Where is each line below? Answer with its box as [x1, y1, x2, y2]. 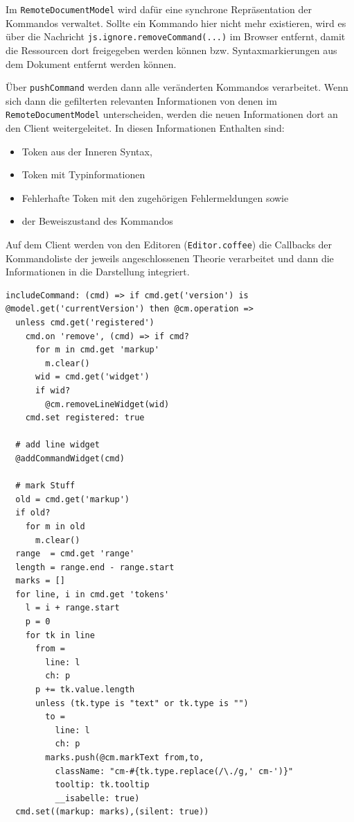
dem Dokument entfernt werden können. [6, 56, 177, 71]
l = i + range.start [25, 603, 120, 613]
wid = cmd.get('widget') [35, 372, 150, 382]
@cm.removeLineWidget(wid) [45, 399, 170, 409]
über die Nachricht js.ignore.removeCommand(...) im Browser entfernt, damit [6, 29, 346, 44]
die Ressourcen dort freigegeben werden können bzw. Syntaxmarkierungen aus [6, 42, 337, 57]
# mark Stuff [15, 481, 76, 491]
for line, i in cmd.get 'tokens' [15, 589, 170, 599]
